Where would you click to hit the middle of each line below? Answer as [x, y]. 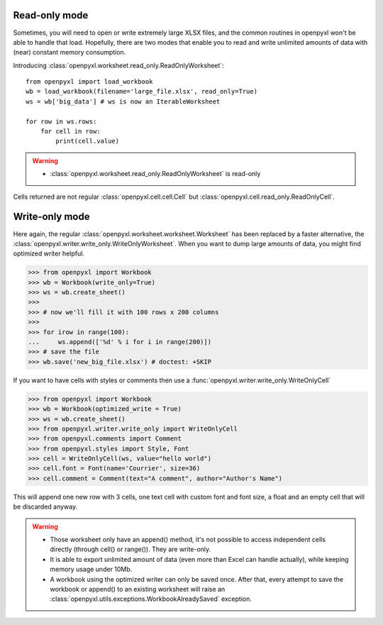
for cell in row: [70, 132]
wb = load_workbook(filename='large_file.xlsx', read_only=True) [142, 92]
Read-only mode [51, 15]
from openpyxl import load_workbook [89, 82]
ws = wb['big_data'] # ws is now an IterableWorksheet [123, 101]
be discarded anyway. [45, 507]
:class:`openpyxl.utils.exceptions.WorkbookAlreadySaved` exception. [151, 599]
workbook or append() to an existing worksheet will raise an [138, 589]
